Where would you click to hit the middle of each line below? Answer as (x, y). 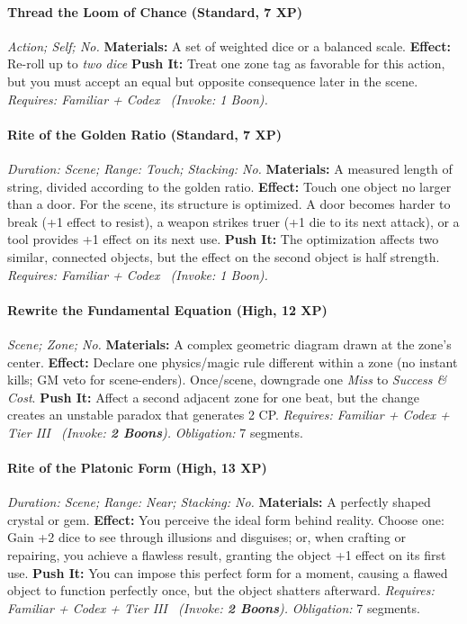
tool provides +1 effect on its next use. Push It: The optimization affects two (223, 239)
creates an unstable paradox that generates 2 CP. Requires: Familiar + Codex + (229, 415)
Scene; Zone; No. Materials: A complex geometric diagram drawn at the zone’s (229, 344)
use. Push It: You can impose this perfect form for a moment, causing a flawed (228, 572)
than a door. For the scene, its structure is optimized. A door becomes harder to (229, 204)
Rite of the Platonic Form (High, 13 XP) (137, 468)
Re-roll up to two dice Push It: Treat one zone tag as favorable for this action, (226, 63)
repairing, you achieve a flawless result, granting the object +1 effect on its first (227, 555)
